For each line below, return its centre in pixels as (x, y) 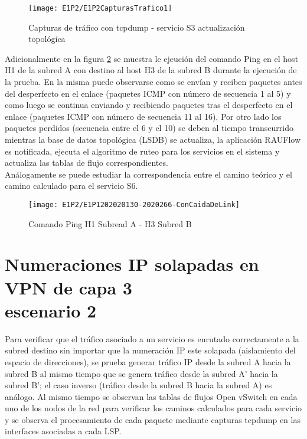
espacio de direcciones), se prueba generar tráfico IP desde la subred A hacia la (148, 361)
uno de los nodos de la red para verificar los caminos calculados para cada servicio (153, 408)
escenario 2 (51, 310)
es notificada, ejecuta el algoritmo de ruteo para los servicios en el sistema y (142, 151)
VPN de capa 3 (68, 287)
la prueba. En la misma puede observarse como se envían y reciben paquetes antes (153, 82)
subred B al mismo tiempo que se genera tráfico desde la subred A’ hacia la (141, 373)
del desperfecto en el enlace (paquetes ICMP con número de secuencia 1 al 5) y (148, 93)
